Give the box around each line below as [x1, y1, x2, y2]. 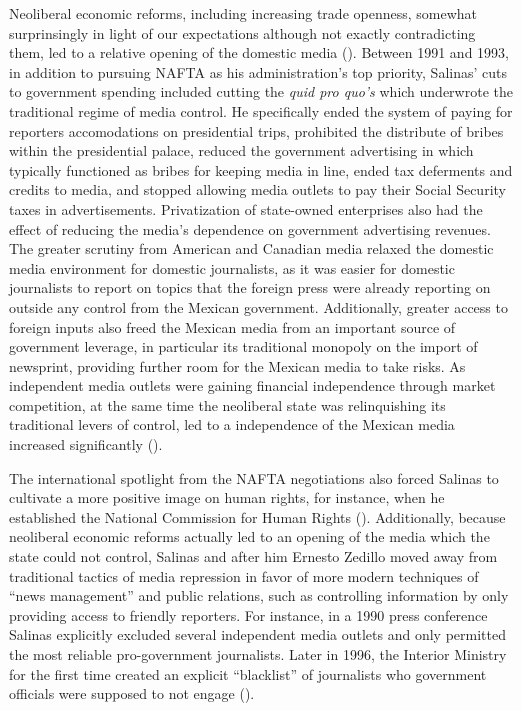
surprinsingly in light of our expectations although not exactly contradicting [9, 22, 476, 43]
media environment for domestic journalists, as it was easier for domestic [9, 257, 455, 278]
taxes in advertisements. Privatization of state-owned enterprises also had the [9, 198, 483, 219]
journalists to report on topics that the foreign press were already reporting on [9, 277, 491, 298]
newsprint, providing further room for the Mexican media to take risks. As [9, 355, 466, 376]
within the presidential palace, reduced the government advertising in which [9, 140, 474, 161]
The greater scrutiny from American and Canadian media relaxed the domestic [9, 238, 494, 259]
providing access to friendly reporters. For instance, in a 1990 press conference [9, 604, 488, 625]
